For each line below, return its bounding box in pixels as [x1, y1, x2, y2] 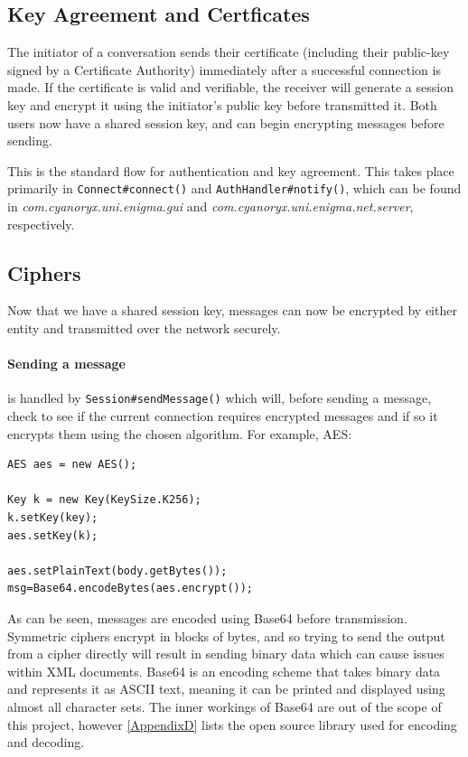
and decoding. [7, 733, 85, 752]
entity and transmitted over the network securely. [7, 319, 281, 337]
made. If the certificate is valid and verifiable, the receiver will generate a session [7, 78, 454, 97]
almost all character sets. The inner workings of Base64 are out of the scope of [7, 696, 442, 715]
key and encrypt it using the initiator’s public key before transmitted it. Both [7, 95, 437, 114]
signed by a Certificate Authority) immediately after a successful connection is [7, 60, 441, 79]
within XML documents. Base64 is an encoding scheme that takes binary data [7, 661, 441, 680]
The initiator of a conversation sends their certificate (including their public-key [7, 42, 450, 61]
